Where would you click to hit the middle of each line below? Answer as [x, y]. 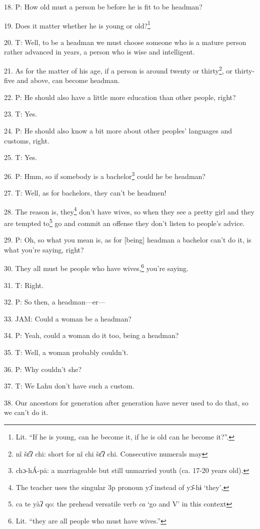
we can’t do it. [26, 412]
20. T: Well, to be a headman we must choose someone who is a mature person [125, 42]
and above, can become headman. [68, 80]
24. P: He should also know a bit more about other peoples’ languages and [118, 131]
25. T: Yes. [21, 157]
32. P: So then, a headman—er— [55, 302]
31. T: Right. [24, 285]
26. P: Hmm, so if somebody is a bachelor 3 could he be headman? [105, 175]
